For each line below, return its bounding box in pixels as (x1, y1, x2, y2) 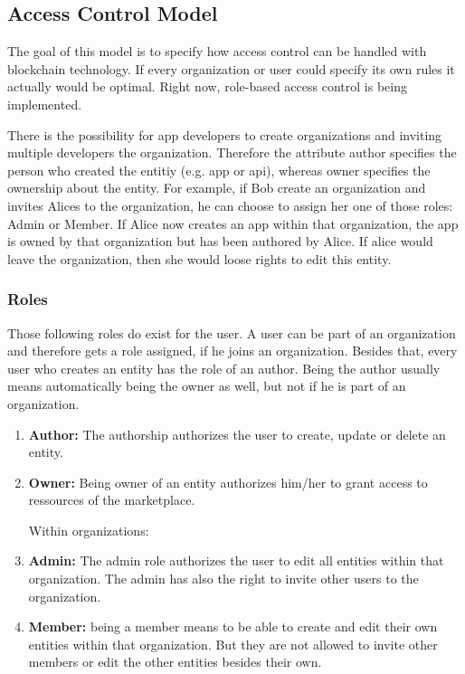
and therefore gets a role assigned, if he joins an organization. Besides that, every (7, 341, 458, 360)
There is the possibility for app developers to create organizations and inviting (7, 125, 442, 144)
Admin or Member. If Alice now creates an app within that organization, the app (7, 214, 459, 233)
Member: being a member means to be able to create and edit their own (28, 617, 438, 636)
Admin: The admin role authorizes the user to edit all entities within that (28, 551, 444, 570)
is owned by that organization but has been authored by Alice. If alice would (7, 232, 433, 251)
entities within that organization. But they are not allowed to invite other (28, 634, 438, 653)
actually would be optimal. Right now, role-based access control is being (7, 77, 407, 96)
